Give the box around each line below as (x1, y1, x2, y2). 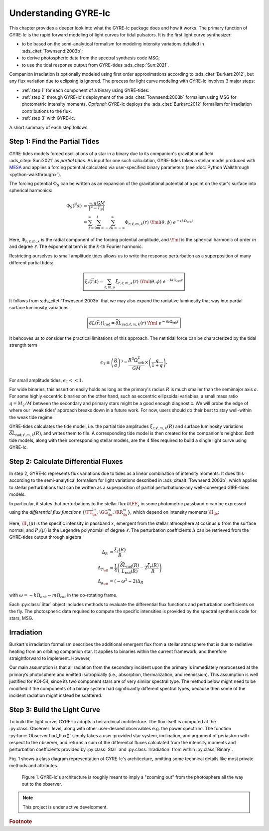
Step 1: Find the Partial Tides (9, 137, 100, 146)
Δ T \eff (97, 565, 108, 573)
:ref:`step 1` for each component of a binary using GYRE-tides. (21, 87, 149, 93)
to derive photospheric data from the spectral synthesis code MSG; (21, 55, 160, 61)
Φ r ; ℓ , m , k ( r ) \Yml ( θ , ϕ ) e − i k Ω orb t (125, 218, 194, 226)
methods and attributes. (9, 763, 58, 769)
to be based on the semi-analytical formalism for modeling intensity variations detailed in (21, 41, 204, 47)
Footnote (9, 818, 32, 825)
